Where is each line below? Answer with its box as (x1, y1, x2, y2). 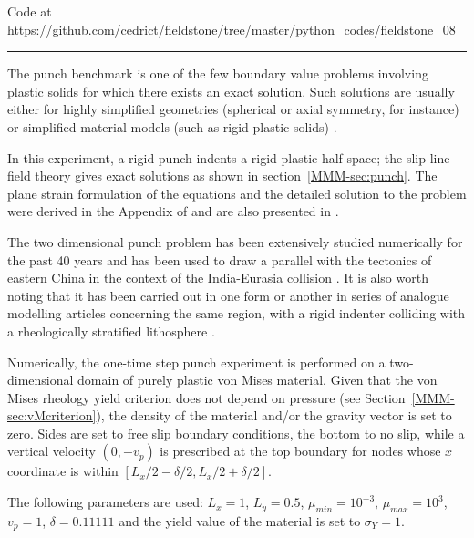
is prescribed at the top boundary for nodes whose (160, 441, 441, 460)
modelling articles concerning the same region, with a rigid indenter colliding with (7, 304, 466, 323)
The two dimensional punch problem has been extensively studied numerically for (7, 232, 463, 251)
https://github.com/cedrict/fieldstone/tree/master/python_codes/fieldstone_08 (7, 19, 456, 38)
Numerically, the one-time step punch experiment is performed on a (7, 352, 386, 371)
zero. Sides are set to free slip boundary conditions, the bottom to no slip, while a (7, 423, 465, 442)
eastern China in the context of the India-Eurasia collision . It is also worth (7, 268, 428, 287)
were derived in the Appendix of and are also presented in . (7, 202, 339, 221)
